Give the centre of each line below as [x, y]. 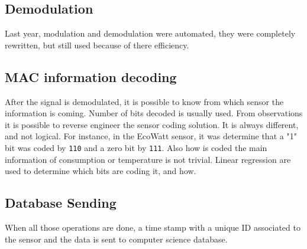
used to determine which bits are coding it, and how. [101, 171]
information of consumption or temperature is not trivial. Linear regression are [148, 159]
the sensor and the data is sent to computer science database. [116, 239]
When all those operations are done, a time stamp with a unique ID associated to [153, 227]
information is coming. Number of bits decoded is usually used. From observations [154, 113]
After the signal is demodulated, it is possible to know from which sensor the [144, 101]
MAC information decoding [91, 76]
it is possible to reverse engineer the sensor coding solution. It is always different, [152, 124]
